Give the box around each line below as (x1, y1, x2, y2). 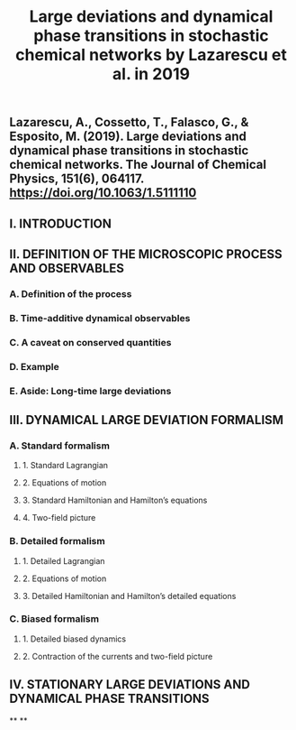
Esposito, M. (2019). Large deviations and (9, 129, 247, 144)
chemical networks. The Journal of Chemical (9, 157, 267, 172)
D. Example (9, 360, 60, 373)
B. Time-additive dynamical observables (9, 311, 191, 324)
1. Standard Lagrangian (22, 460, 109, 471)
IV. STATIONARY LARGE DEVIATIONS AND (9, 677, 250, 692)
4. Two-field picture (22, 513, 96, 523)
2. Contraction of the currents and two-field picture (22, 651, 213, 661)
